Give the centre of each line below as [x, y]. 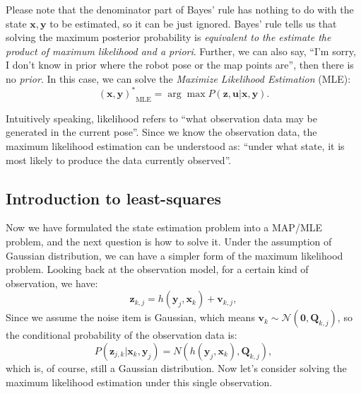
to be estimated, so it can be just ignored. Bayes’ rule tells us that [193, 23]
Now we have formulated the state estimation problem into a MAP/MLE [164, 227]
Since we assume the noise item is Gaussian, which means [130, 317]
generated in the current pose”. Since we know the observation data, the [161, 132]
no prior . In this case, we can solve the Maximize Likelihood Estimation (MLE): [178, 78]
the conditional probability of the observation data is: [122, 335]
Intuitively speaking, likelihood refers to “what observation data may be [161, 118]
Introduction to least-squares [114, 198]
